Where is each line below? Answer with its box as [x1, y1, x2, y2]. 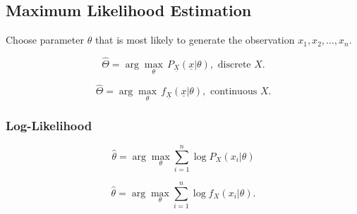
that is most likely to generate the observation [95, 32, 295, 47]
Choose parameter [6, 32, 84, 47]
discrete [217, 60, 251, 70]
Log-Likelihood [6, 116, 92, 134]
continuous [210, 87, 258, 97]
